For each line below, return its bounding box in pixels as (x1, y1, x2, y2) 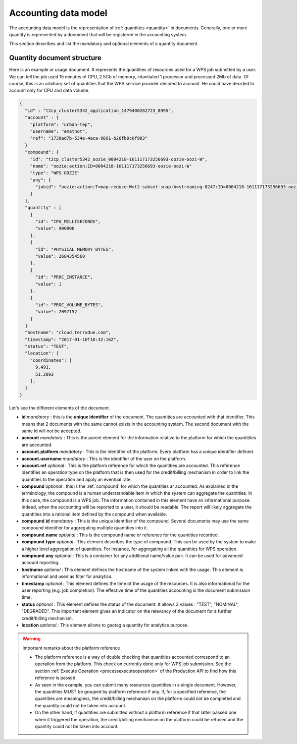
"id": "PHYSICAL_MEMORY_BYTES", (35, 246, 114, 252)
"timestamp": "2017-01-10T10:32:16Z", (25, 337, 119, 342)
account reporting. (21, 560, 59, 566)
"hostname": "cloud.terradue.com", (25, 330, 111, 336)
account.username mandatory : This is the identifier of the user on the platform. (21, 456, 187, 461)
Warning (22, 636, 41, 642)
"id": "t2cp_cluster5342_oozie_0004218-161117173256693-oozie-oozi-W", (30, 156, 208, 162)
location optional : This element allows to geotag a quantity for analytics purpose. (21, 622, 189, 628)
